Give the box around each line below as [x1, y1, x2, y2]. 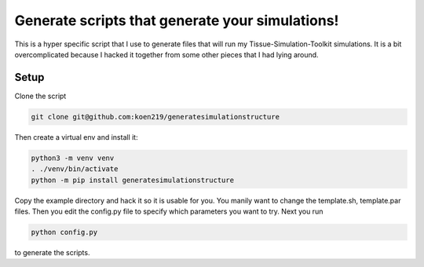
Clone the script [14, 91, 67, 101]
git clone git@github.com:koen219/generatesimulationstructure [31, 112, 280, 121]
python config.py [31, 228, 98, 236]
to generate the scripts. [14, 247, 90, 257]
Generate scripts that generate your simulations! [14, 12, 339, 29]
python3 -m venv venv [31, 153, 115, 163]
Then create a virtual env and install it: [14, 132, 138, 141]
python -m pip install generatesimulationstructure [31, 175, 235, 185]
